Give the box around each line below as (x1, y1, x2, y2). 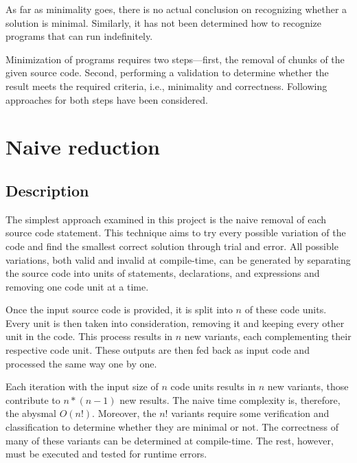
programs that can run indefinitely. (5, 29, 153, 43)
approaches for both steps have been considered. (5, 92, 208, 106)
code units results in (170, 379, 256, 394)
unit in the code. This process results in (5, 329, 173, 343)
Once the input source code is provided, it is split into (5, 302, 233, 317)
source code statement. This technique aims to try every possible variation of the (5, 225, 346, 240)
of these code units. (244, 302, 327, 317)
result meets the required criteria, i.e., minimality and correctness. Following (5, 78, 327, 93)
